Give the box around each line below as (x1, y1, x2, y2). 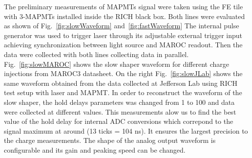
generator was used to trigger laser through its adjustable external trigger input (4, 30, 243, 40)
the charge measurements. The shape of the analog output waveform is (4, 135, 216, 145)
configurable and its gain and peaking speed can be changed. (4, 144, 186, 155)
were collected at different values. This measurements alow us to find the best (4, 106, 236, 117)
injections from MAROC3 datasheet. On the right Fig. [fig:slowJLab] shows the (4, 68, 243, 79)
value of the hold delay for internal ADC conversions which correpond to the (4, 116, 233, 126)
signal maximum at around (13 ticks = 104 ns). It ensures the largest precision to (4, 125, 248, 136)
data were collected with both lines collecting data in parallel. (4, 49, 189, 59)
